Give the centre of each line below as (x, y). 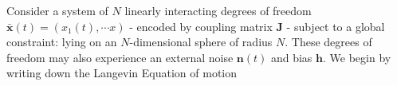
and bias (291, 57)
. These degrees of (328, 42)
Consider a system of (57, 10)
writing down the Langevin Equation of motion (122, 73)
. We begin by (357, 57)
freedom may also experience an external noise (120, 57)
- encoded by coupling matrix (201, 26)
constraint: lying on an (62, 42)
